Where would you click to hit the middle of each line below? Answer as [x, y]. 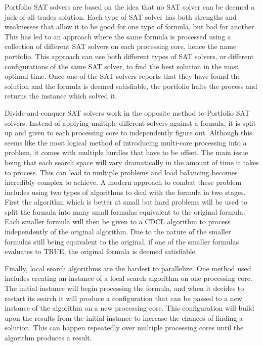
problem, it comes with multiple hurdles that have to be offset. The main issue [126, 152]
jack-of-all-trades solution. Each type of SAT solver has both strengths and [121, 16]
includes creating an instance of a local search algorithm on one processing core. [128, 278]
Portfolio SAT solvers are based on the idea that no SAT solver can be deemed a [130, 7]
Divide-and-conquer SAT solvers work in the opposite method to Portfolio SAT [127, 112]
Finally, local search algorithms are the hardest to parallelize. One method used [128, 268]
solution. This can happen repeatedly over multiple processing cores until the [124, 328]
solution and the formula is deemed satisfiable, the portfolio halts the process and [131, 86]
